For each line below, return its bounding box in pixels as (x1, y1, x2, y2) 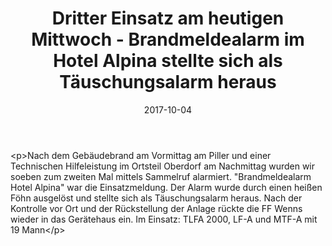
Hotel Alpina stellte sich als (53, 50, 283, 72)
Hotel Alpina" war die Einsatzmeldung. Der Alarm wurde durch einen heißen (10, 181, 323, 193)
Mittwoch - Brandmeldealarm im (31, 28, 305, 51)
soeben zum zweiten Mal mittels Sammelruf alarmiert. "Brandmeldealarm (10, 170, 312, 182)
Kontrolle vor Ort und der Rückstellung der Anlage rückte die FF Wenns (10, 202, 303, 214)
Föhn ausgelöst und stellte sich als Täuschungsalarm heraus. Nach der (10, 192, 303, 204)
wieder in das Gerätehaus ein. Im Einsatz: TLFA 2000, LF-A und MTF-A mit (10, 213, 318, 225)
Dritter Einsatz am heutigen (51, 7, 285, 30)
